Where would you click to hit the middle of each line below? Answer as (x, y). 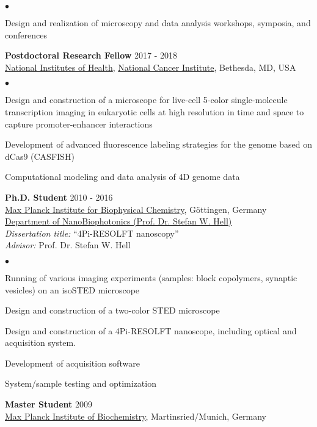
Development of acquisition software (72, 363)
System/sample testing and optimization (81, 383)
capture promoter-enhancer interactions (79, 124)
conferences (26, 34)
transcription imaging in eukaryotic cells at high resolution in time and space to (155, 111)
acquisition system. (41, 343)
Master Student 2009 (49, 404)
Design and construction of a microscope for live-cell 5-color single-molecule (146, 100)
